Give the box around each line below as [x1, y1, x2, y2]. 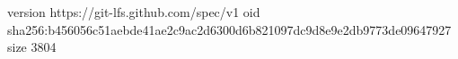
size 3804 [7, 38, 57, 56]
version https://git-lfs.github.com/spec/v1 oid [7, 3, 260, 21]
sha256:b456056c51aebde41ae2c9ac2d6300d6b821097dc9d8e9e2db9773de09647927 [7, 20, 452, 38]
